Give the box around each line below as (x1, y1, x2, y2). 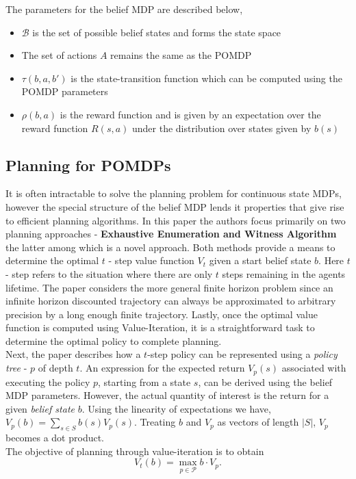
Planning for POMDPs (5, 154, 171, 175)
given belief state (5, 401, 75, 415)
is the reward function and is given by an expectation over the (60, 107, 321, 121)
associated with (281, 361, 346, 375)
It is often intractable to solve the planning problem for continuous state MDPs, (5, 186, 342, 200)
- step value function (108, 253, 194, 268)
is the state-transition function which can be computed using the (71, 70, 342, 85)
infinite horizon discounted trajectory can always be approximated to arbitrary (5, 294, 336, 308)
